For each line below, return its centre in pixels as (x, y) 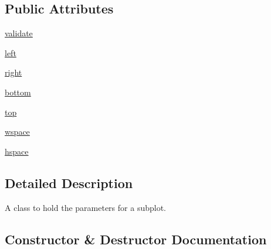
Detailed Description (69, 183)
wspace (17, 132)
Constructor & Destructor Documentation (136, 239)
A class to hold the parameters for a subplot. (85, 207)
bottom (18, 92)
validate (19, 33)
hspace (17, 151)
